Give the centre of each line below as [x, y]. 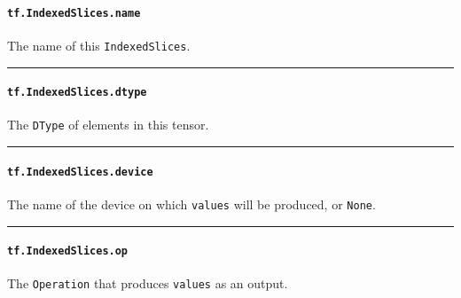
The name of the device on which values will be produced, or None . [191, 204]
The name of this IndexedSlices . [99, 45]
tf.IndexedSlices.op [68, 251]
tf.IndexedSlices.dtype [77, 93]
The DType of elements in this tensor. [108, 125]
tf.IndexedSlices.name [74, 13]
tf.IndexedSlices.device [80, 172]
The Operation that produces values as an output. [148, 283]
